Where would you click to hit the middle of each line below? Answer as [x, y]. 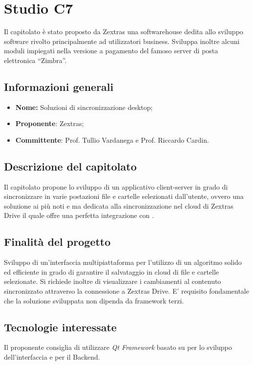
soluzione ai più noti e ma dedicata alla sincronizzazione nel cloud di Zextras [119, 205]
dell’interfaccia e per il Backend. [52, 357]
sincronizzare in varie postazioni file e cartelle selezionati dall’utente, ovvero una [124, 196]
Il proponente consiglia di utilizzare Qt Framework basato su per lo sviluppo [118, 347]
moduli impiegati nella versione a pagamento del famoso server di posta [111, 51]
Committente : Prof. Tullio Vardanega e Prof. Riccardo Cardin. [112, 140]
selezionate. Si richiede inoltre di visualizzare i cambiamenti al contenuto [113, 281]
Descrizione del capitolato [70, 166]
